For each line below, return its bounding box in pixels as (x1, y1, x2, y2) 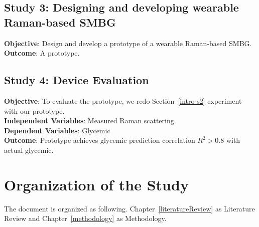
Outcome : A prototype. (4, 48, 80, 58)
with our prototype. (4, 105, 65, 116)
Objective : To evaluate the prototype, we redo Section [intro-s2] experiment (4, 95, 242, 106)
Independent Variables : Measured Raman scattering (4, 115, 174, 126)
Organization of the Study (4, 174, 189, 194)
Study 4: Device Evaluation (4, 72, 149, 88)
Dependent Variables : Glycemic (4, 125, 110, 135)
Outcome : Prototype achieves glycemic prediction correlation (4, 135, 195, 145)
